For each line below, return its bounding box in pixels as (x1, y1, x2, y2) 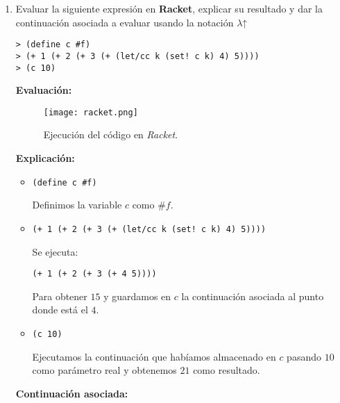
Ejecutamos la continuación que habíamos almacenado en (32, 349, 276, 363)
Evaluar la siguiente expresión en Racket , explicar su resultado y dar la (15, 1, 323, 15)
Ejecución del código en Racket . (43, 127, 178, 142)
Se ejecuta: (32, 244, 78, 258)
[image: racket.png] (43, 107, 138, 117)
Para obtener (32, 288, 87, 303)
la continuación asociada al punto (181, 288, 324, 303)
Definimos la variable (32, 197, 122, 212)
